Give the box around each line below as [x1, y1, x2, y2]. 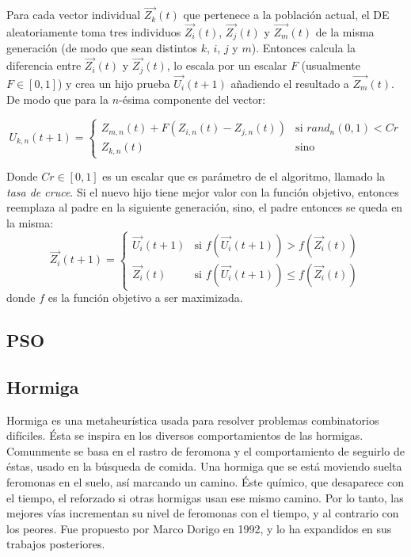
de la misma [315, 24, 375, 40]
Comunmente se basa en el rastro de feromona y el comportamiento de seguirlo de [6, 442, 405, 459]
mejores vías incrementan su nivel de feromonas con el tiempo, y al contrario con [6, 505, 399, 521]
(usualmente [301, 57, 360, 74]
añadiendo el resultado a [230, 74, 349, 91]
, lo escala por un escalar [166, 57, 287, 74]
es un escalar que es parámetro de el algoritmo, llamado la [102, 168, 386, 185]
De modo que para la [6, 90, 108, 107]
